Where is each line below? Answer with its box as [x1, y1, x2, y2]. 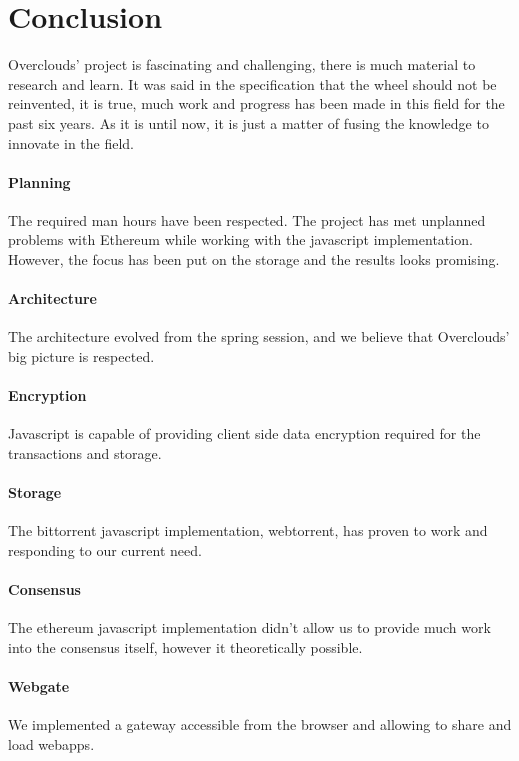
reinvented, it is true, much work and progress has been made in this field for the [8, 93, 505, 114]
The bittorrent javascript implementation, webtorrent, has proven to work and [8, 520, 488, 541]
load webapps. [8, 734, 95, 754]
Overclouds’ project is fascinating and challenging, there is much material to [8, 54, 476, 75]
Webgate [8, 676, 70, 697]
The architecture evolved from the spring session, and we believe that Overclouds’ [8, 326, 510, 347]
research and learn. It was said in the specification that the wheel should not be [8, 73, 497, 94]
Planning [8, 171, 71, 192]
